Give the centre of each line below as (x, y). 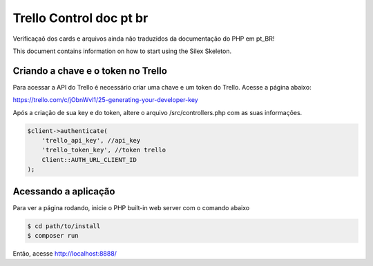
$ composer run (53, 236)
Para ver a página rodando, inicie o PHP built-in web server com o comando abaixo (131, 207)
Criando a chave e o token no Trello (90, 71)
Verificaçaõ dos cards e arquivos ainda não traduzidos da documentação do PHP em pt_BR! (144, 39)
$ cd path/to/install (64, 226)
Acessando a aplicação (64, 191)
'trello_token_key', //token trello (104, 150)
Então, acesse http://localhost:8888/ (65, 254)
